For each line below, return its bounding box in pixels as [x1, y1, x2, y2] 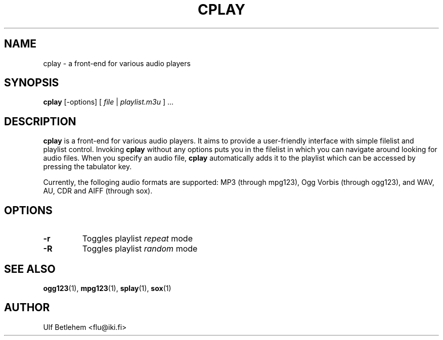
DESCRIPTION [4, 115, 76, 128]
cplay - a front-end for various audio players [43, 59, 191, 68]
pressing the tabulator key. [43, 162, 132, 171]
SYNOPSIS [4, 76, 59, 89]
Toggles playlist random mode [82, 244, 198, 254]
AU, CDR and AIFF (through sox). [43, 186, 153, 196]
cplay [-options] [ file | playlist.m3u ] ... [43, 98, 174, 107]
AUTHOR [4, 301, 50, 314]
